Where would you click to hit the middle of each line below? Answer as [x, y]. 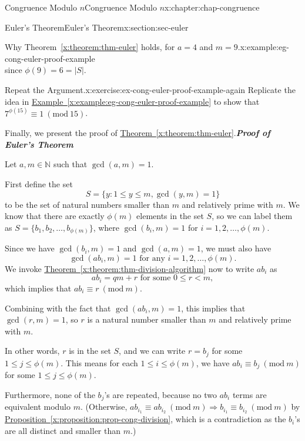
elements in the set [170, 216]
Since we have [30, 248]
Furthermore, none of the [50, 394]
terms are [249, 394]
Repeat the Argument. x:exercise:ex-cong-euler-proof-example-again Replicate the [150, 89]
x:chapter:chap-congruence [212, 7]
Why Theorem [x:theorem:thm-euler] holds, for [90, 47]
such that [70, 164]
